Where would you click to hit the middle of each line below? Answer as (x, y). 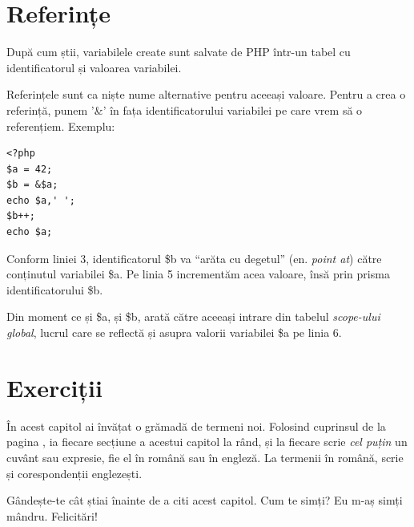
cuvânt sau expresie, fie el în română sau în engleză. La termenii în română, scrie (205, 457)
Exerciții (54, 387)
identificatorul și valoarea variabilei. (94, 67)
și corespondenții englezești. (74, 473)
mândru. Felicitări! (52, 515)
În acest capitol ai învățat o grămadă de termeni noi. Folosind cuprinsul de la (196, 426)
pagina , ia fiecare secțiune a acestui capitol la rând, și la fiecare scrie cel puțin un (207, 442)
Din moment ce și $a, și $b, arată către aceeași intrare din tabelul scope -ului (193, 316)
